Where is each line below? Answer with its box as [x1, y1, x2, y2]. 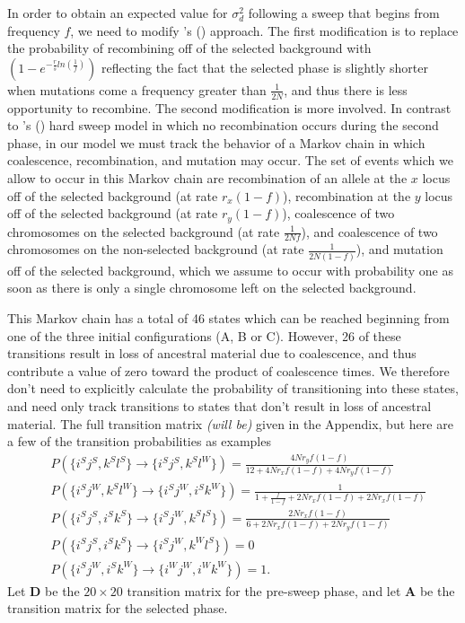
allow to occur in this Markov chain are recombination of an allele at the [7, 168, 408, 187]
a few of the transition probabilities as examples [7, 432, 271, 451]
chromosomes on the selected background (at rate [7, 222, 280, 241]
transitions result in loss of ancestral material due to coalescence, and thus [7, 344, 417, 363]
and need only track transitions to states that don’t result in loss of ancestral [7, 396, 432, 415]
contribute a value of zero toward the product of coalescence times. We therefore [7, 361, 450, 380]
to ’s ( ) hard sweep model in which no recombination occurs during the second [7, 116, 439, 135]
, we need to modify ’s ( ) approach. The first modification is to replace [70, 21, 459, 39]
